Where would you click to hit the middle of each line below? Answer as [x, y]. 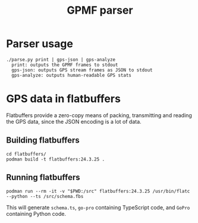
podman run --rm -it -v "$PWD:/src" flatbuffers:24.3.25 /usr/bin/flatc [98, 191]
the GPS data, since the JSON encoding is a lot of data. [74, 121]
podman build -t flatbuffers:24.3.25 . [56, 159]
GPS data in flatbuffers [63, 99]
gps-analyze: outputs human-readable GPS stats [72, 75]
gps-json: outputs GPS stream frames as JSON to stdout [82, 70]
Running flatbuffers [43, 178]
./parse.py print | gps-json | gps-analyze [61, 59]
